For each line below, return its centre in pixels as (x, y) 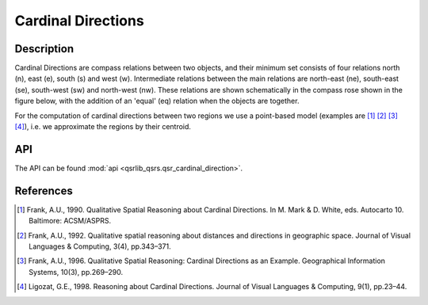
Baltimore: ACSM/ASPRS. (70, 221)
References (44, 191)
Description (44, 49)
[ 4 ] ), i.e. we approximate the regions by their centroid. (103, 127)
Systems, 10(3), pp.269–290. (76, 272)
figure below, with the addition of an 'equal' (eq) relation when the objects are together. (157, 101)
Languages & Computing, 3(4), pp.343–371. (100, 246)
